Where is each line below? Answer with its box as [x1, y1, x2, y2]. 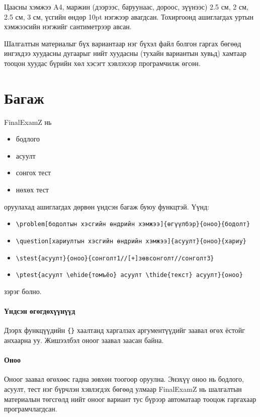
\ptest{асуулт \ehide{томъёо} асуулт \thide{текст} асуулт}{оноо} [16, 271, 243, 279]
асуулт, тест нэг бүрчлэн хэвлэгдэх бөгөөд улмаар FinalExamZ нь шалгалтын [4, 383, 242, 394]
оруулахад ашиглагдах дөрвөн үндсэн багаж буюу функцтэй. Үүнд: [4, 201, 210, 212]
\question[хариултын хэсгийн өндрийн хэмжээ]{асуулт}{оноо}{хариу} [16, 237, 246, 245]
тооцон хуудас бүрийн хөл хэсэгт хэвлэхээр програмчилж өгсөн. [4, 57, 201, 68]
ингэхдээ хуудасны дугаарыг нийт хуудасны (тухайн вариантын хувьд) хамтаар [4, 48, 246, 58]
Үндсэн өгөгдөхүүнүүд [4, 306, 75, 316]
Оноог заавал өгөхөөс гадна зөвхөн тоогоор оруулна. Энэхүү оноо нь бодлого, [4, 374, 244, 384]
